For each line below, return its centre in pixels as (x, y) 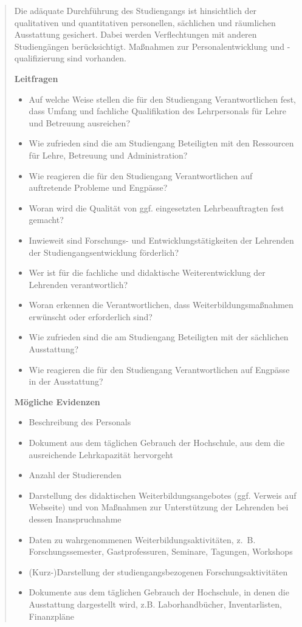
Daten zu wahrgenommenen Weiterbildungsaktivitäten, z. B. (142, 539)
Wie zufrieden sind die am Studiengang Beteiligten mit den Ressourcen (161, 143)
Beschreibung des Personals (80, 422)
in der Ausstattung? (66, 381)
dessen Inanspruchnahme (75, 519)
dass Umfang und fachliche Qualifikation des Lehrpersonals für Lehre (157, 111)
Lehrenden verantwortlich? (78, 284)
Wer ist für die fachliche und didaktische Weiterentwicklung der (147, 272)
